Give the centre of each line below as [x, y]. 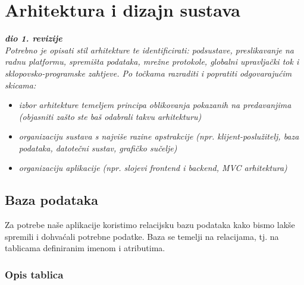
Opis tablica [34, 274]
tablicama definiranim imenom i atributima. [85, 248]
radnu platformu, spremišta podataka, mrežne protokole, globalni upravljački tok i [152, 61]
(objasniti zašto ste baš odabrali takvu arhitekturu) [110, 116]
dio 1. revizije [34, 38]
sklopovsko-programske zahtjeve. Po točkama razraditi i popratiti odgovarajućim [148, 73]
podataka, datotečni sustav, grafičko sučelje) [98, 148]
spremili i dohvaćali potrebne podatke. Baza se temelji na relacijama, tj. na [142, 236]
